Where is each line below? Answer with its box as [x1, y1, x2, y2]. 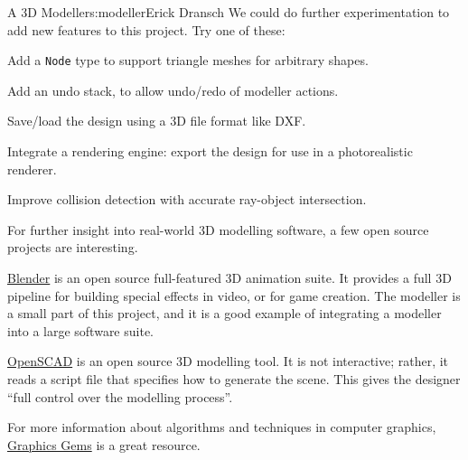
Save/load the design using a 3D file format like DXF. [7, 111, 306, 130]
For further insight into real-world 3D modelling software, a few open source [7, 220, 429, 239]
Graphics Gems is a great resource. [7, 435, 201, 454]
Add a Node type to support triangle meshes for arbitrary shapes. [7, 51, 369, 70]
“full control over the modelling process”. [7, 387, 233, 406]
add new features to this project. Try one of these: [7, 20, 285, 39]
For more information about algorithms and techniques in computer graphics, [7, 418, 436, 437]
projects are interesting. [7, 238, 138, 257]
